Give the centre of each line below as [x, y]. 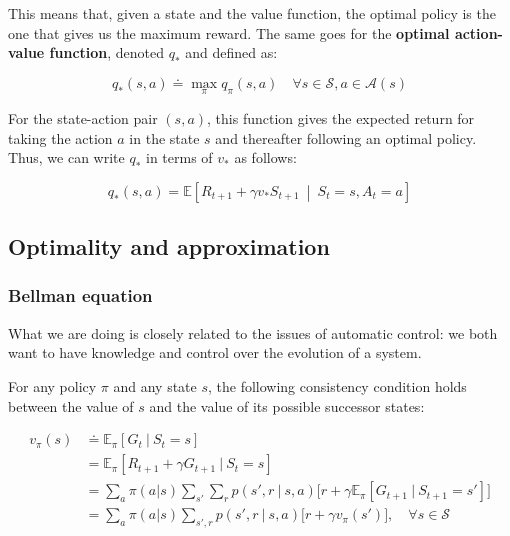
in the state [164, 137]
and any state [155, 385]
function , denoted [107, 52]
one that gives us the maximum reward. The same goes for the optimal [229, 32]
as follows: [265, 157]
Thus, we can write [66, 157]
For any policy [52, 385]
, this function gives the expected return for [341, 118]
